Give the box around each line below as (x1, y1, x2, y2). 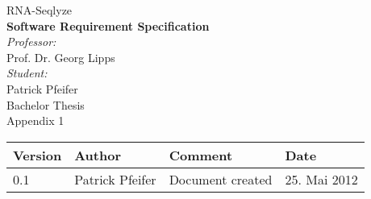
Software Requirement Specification (6, 17, 210, 34)
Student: (6, 64, 48, 81)
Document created (169, 169, 273, 189)
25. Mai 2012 (285, 169, 358, 189)
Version (13, 145, 62, 164)
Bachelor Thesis (6, 96, 85, 113)
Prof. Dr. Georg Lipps (6, 48, 115, 65)
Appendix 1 (6, 112, 65, 129)
